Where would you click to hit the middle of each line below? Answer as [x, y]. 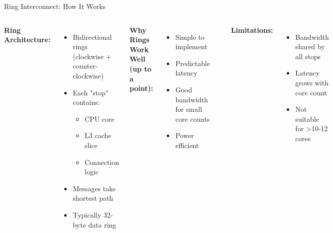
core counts [193, 118]
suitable [307, 118]
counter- [85, 66]
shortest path [93, 198]
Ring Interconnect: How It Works [55, 6]
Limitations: [252, 30]
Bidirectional [92, 37]
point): [141, 88]
